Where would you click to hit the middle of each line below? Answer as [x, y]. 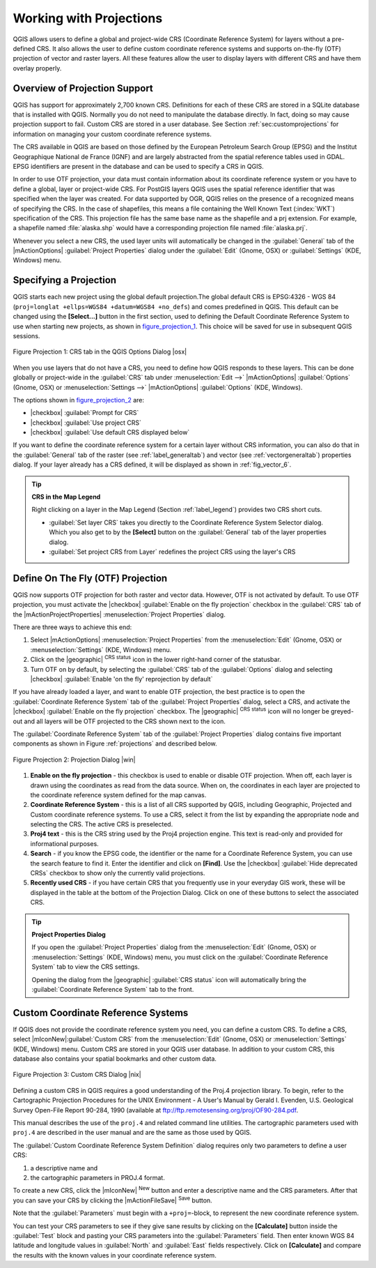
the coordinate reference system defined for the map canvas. [118, 794]
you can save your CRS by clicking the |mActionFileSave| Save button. [112, 1200]
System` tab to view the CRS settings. [86, 967]
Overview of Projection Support [83, 88]
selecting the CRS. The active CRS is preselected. [102, 824]
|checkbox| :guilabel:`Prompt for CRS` [85, 413]
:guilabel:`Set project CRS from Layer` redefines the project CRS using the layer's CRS [172, 552]
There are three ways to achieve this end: [72, 627]
